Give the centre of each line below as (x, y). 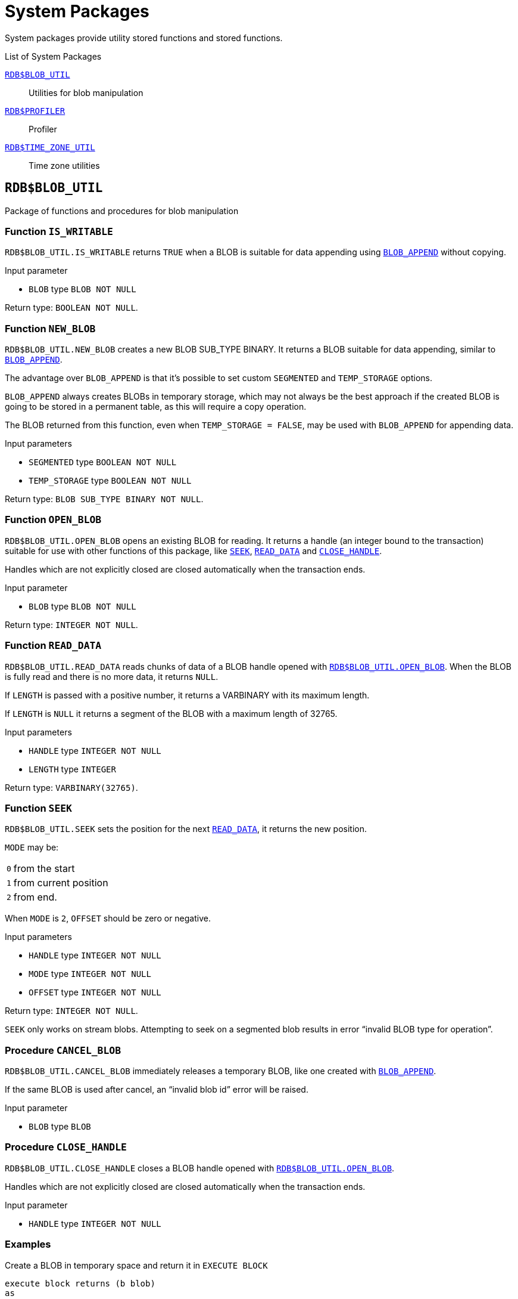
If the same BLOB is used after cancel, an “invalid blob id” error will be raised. (157, 1090)
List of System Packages (53, 56)
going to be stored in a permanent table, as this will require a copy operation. (156, 407)
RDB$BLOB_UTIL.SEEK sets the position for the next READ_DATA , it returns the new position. (186, 829)
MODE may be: (32, 848)
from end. (35, 897)
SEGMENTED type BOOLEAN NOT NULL (103, 462)
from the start (44, 869)
